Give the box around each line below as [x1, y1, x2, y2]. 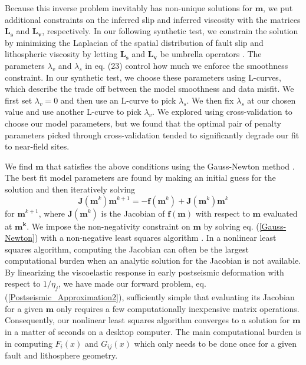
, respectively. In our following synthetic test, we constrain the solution [42, 25, 298, 37]
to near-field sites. [5, 140, 70, 152]
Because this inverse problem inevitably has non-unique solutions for [5, 2, 253, 14]
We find [5, 160, 33, 172]
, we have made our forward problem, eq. [58, 277, 206, 290]
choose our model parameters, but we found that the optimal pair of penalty [5, 117, 281, 129]
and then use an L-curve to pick [60, 94, 176, 106]
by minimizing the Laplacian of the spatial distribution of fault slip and [5, 36, 264, 48]
